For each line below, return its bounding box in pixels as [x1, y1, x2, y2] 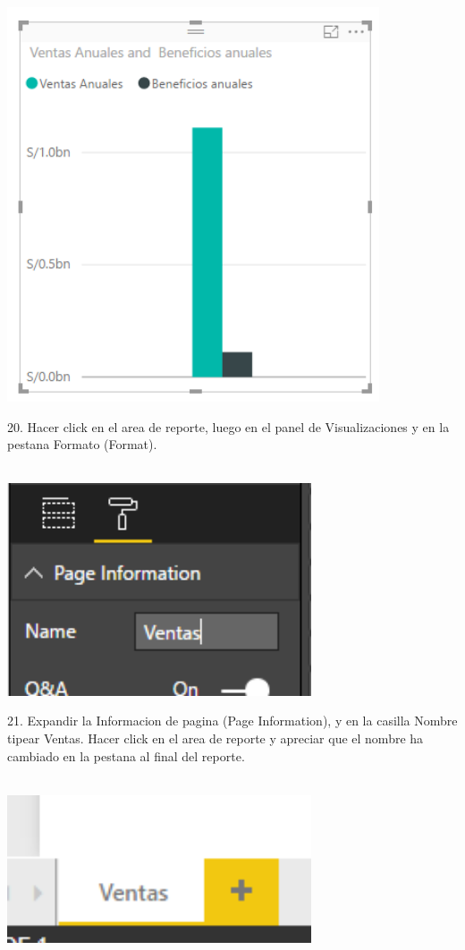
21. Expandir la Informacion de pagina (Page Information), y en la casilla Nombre [7, 711, 458, 730]
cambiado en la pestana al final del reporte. [7, 746, 245, 765]
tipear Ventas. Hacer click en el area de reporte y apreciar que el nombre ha [7, 729, 424, 748]
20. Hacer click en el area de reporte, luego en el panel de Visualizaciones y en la [7, 417, 450, 436]
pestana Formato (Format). [7, 435, 157, 454]
